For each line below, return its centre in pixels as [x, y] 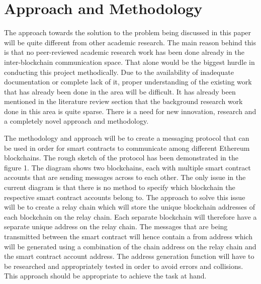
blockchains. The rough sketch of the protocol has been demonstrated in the [121, 158]
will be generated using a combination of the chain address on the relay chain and [130, 246]
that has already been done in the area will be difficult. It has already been [120, 91]
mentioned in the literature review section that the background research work [123, 101]
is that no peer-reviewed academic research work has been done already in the [124, 52]
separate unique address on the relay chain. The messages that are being [116, 226]
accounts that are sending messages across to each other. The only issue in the [125, 177]
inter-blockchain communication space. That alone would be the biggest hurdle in [129, 62]
